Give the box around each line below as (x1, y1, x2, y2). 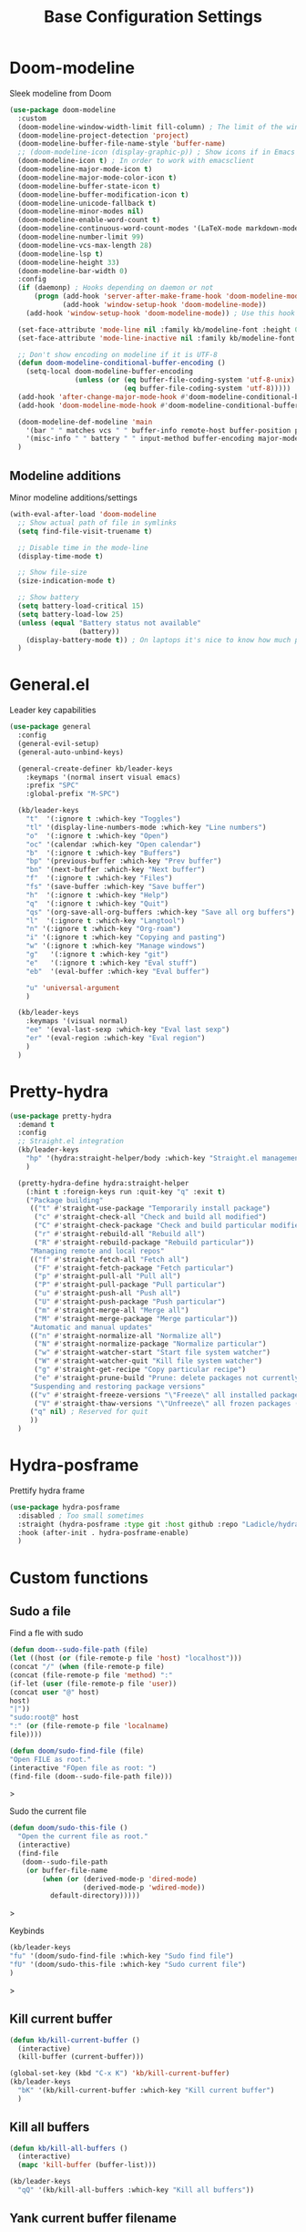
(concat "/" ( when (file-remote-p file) (9, 1663, 166, 1672)
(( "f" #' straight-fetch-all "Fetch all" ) (29, 1254, 189, 1264)
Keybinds (9, 1925, 45, 1937)
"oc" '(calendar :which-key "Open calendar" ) (25, 840, 202, 849)
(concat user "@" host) (9, 1687, 100, 1696)
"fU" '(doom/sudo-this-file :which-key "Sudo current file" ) (9, 1961, 247, 1970)
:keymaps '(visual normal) (25, 1017, 128, 1026)
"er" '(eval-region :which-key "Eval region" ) (25, 1034, 206, 1043)
